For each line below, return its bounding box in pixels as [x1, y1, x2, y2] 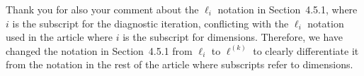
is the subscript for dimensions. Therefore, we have [123, 30, 343, 44]
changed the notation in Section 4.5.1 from [6, 43, 193, 58]
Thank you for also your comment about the [6, 2, 199, 16]
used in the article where [6, 30, 113, 44]
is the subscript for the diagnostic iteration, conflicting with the [12, 15, 289, 30]
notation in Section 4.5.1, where [217, 2, 358, 16]
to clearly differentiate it [253, 43, 359, 58]
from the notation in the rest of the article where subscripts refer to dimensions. [6, 57, 353, 72]
